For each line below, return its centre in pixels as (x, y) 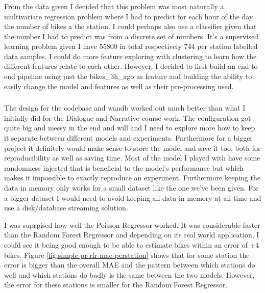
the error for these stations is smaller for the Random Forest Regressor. (116, 285)
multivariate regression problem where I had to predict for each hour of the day (129, 16)
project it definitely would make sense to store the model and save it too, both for (132, 148)
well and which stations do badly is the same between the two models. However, (129, 274)
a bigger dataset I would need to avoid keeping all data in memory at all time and (133, 197)
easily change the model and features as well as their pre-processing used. (119, 86)
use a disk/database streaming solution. (66, 208)
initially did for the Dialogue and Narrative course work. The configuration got (128, 117)
